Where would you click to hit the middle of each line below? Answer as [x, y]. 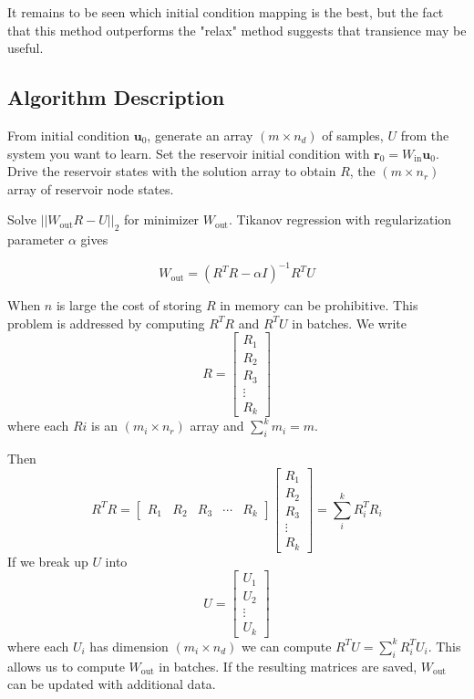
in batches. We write [350, 323]
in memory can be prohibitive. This [319, 305]
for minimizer [161, 219]
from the [425, 135]
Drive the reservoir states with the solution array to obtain [172, 171]
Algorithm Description [116, 97]
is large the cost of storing [129, 305]
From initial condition [69, 135]
